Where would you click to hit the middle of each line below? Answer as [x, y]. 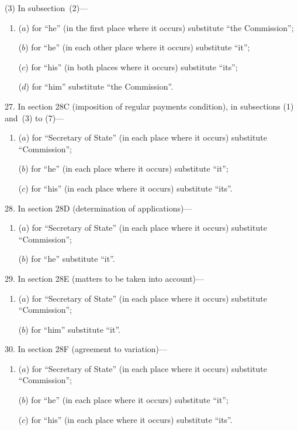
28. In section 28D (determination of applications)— [98, 208]
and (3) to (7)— [34, 117]
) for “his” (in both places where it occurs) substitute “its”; [131, 66]
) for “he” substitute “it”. [70, 259]
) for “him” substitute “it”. [73, 329]
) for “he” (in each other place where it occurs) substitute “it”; [138, 47]
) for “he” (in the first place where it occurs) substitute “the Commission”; [160, 27]
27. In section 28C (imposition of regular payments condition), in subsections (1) [149, 106]
